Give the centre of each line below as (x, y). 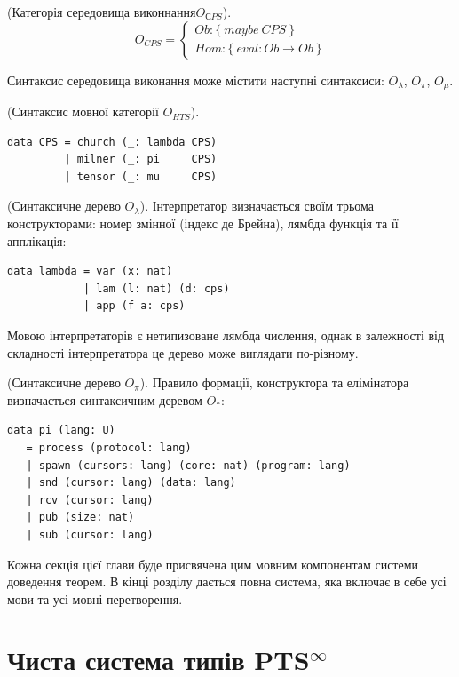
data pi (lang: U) (61, 430)
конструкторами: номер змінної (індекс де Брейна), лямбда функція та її (203, 223)
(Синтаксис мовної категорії (83, 112)
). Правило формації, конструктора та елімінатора (274, 382)
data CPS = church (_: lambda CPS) (112, 142)
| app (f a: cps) (134, 306)
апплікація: (37, 240)
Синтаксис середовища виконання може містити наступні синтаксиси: (196, 80)
